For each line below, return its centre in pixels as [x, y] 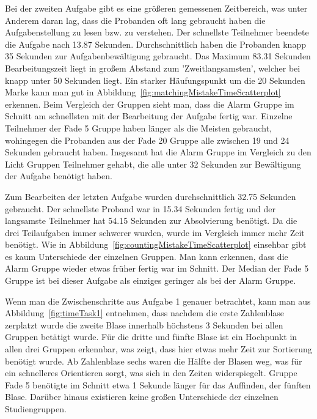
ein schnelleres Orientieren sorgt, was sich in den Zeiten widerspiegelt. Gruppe [151, 373]
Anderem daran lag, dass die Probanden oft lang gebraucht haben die [135, 20]
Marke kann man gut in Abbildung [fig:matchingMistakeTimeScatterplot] [143, 92]
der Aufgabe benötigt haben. [59, 176]
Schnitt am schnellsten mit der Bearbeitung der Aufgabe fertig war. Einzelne [149, 116]
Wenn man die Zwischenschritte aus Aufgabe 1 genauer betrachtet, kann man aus [158, 301]
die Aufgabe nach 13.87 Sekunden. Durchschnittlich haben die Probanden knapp [155, 44]
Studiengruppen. [36, 409]
